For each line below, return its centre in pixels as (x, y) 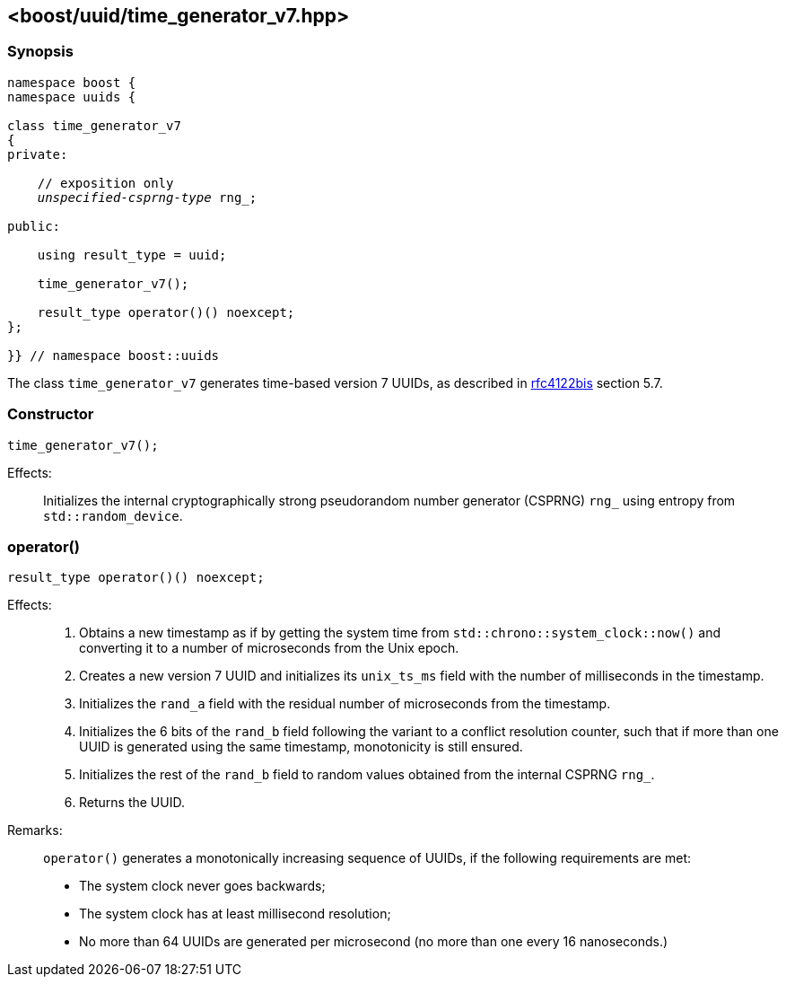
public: (34, 226)
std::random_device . (113, 515)
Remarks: (35, 830)
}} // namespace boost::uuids (114, 355)
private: (38, 154)
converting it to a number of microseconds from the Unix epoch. (269, 648)
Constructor (51, 414)
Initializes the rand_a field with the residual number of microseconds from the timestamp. (345, 704)
